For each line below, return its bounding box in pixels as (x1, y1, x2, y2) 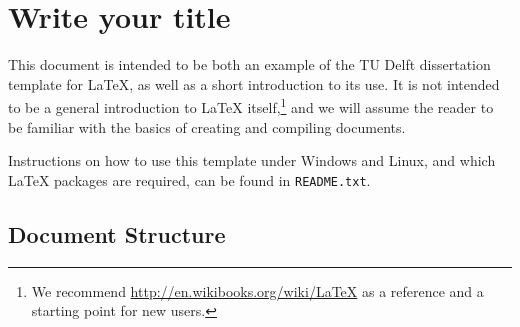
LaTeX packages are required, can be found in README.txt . (8, 169, 371, 190)
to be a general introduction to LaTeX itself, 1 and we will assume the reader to (8, 94, 494, 117)
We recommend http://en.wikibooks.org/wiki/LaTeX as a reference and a (31, 280, 484, 301)
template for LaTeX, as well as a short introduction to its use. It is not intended (8, 73, 500, 94)
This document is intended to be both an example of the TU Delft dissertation (8, 54, 491, 75)
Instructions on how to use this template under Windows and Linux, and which (8, 150, 496, 171)
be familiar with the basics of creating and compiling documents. (8, 116, 406, 137)
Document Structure (8, 218, 226, 249)
